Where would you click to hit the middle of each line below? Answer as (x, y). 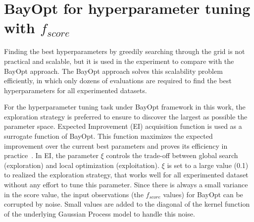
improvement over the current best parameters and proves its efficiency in (116, 145)
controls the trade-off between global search (172, 155)
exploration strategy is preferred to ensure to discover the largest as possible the (126, 116)
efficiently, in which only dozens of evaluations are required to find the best (118, 81)
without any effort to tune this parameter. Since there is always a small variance (126, 185)
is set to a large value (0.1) (208, 165)
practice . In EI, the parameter (51, 155)
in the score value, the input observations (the (74, 194)
